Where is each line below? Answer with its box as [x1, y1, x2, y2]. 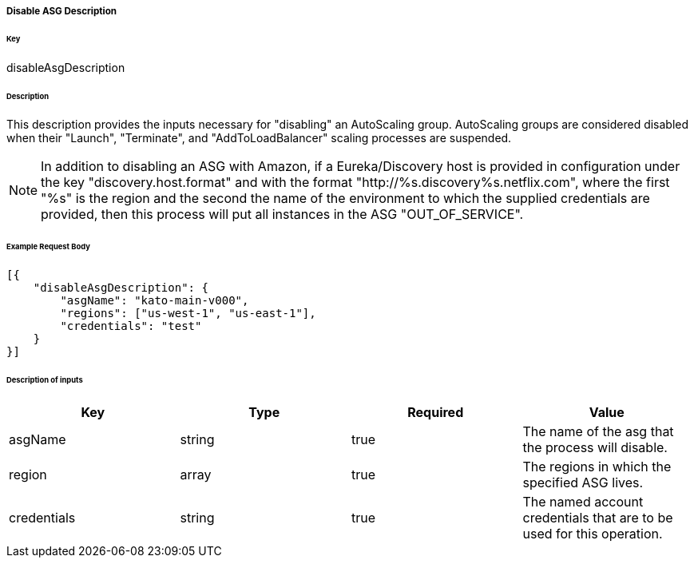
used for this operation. [522, 525, 663, 542]
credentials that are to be [522, 509, 673, 526]
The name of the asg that [522, 423, 674, 439]
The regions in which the [522, 458, 672, 475]
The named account [522, 493, 644, 510]
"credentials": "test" [60, 320, 202, 333]
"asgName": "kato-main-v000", [60, 294, 249, 308]
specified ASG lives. [522, 474, 644, 491]
